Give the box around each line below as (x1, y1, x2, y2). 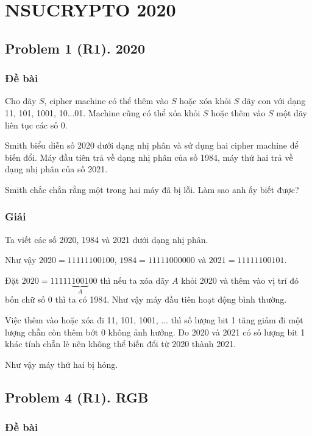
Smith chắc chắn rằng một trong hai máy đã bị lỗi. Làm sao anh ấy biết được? (5, 183, 299, 195)
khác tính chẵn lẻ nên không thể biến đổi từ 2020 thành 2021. (5, 337, 236, 350)
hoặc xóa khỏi (179, 94, 232, 107)
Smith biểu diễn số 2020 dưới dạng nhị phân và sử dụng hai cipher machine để (5, 139, 299, 152)
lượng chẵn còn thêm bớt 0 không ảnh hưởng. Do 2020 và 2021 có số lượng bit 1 (5, 325, 305, 338)
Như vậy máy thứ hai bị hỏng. (5, 357, 118, 370)
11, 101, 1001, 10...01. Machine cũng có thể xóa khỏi (5, 106, 200, 119)
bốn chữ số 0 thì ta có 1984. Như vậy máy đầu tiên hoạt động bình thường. (5, 293, 287, 306)
